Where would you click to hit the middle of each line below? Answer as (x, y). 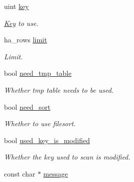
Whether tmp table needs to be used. (59, 90)
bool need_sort (27, 106)
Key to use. (21, 23)
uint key (16, 6)
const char (20, 173)
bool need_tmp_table (38, 73)
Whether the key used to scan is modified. (67, 157)
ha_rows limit (26, 40)
